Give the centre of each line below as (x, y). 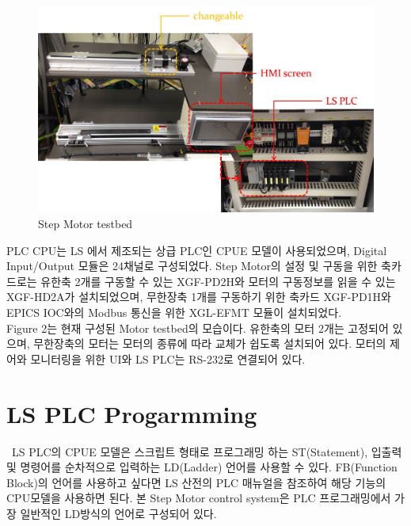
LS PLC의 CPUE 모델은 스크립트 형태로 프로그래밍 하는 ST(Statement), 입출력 (207, 451)
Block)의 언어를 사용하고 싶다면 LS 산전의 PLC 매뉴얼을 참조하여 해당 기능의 (196, 482)
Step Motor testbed (86, 224)
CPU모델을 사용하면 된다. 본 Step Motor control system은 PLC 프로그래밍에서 (199, 498)
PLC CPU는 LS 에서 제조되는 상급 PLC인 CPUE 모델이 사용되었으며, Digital (197, 250)
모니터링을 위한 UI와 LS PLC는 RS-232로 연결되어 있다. (168, 358)
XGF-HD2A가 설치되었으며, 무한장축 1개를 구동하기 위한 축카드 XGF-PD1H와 (199, 297)
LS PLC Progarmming (132, 413)
